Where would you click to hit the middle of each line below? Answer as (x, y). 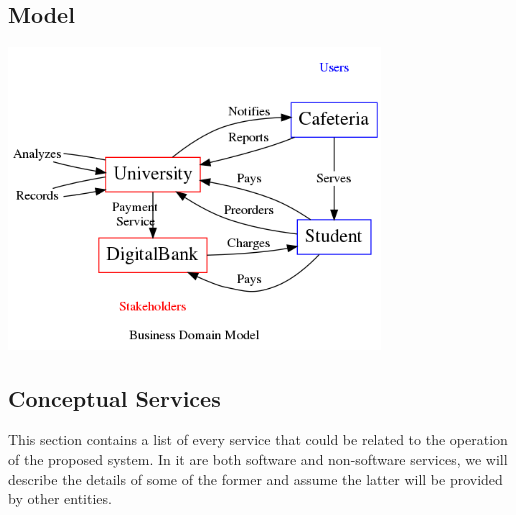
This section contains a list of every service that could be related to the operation (258, 439)
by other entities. (60, 498)
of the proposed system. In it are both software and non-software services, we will (258, 458)
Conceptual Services (114, 397)
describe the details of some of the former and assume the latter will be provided (255, 478)
